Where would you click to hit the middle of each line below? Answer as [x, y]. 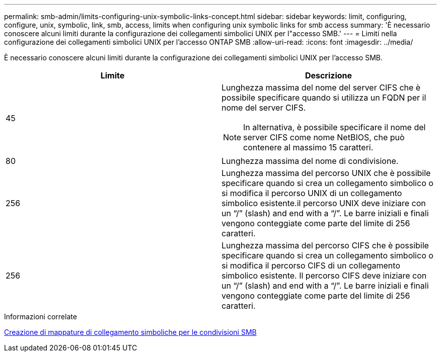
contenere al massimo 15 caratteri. [308, 147]
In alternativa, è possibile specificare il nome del [335, 127]
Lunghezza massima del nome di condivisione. [310, 161]
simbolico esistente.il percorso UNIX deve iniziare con [324, 203]
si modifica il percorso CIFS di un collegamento [311, 265]
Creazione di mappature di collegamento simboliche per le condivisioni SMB [130, 332]
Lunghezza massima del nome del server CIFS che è [321, 87]
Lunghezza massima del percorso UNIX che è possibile [326, 173]
